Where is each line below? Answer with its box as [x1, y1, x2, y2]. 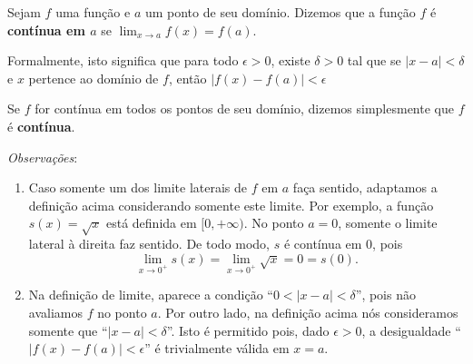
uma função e [55, 3, 131, 21]
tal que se [347, 51, 401, 70]
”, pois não [355, 285, 416, 304]
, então [168, 68, 207, 87]
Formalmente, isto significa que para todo [7, 51, 239, 70]
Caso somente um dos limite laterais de [28, 178, 248, 197]
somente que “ [28, 320, 108, 339]
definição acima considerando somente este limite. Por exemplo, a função [28, 195, 434, 214]
